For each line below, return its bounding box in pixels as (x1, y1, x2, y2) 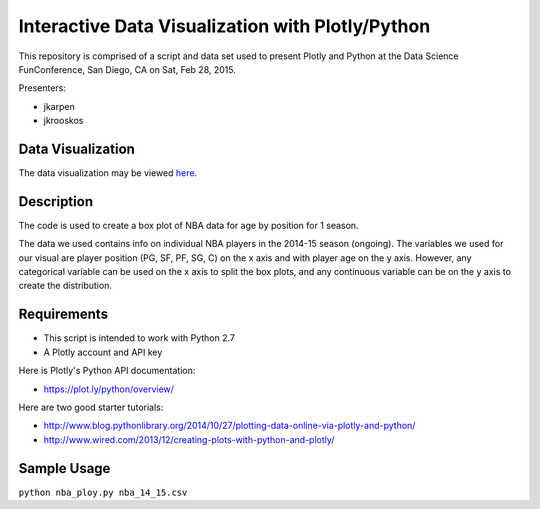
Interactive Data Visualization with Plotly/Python (18, 15, 431, 37)
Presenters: (18, 82, 67, 94)
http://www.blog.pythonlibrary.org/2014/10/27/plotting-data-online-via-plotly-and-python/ (43, 420, 416, 432)
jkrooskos (43, 115, 84, 127)
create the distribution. (18, 280, 112, 292)
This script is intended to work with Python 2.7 (43, 332, 235, 344)
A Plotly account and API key (43, 346, 163, 358)
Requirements (18, 306, 109, 323)
